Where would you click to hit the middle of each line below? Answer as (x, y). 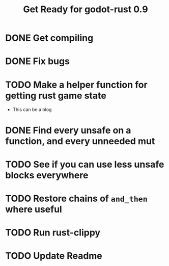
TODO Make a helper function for (76, 85)
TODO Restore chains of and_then (76, 198)
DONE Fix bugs (38, 61)
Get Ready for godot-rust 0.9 (86, 9)
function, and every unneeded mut (80, 141)
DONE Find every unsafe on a (68, 130)
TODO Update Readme (54, 256)
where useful (34, 209)
